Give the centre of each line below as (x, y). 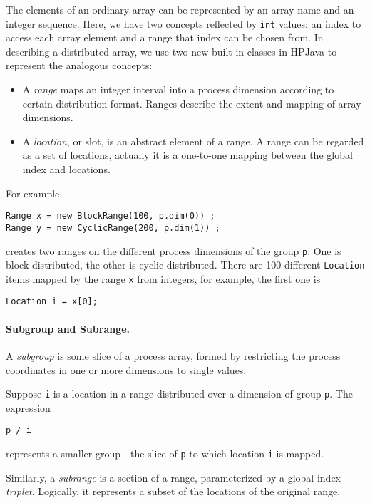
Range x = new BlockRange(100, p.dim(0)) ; (111, 216)
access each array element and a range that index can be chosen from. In (165, 37)
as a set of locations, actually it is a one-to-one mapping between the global (187, 155)
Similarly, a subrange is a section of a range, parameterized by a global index (173, 477)
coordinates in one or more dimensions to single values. (126, 369)
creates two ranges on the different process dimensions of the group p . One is (174, 250)
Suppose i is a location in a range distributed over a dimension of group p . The (179, 394)
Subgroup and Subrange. (68, 328)
